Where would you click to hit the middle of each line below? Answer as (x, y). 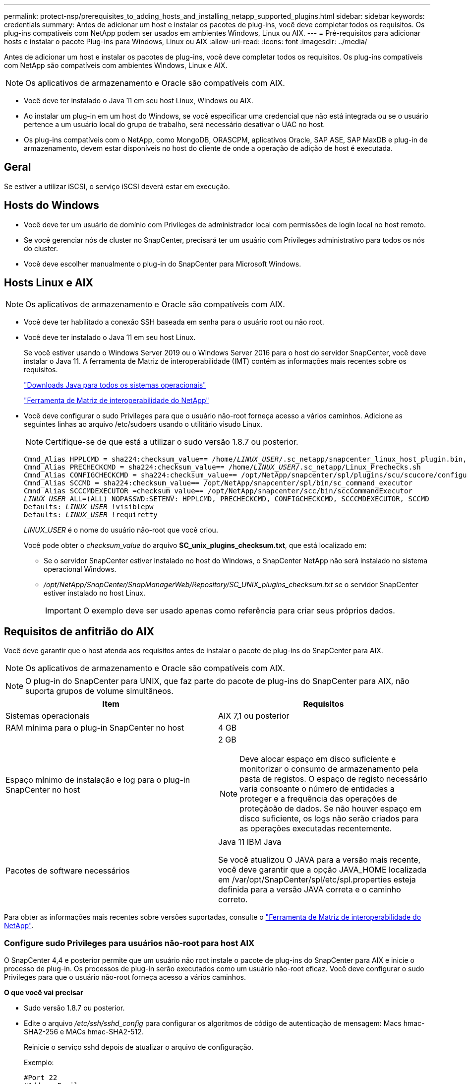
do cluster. (41, 248)
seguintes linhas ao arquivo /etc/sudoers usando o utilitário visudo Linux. (143, 424)
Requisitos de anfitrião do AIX (79, 631)
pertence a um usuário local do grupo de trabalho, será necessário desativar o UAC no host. (175, 124)
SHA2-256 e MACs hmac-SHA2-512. (84, 1032)
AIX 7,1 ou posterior (254, 716)
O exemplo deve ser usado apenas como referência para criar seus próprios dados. (239, 610)
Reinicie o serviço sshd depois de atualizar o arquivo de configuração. (139, 1047)
